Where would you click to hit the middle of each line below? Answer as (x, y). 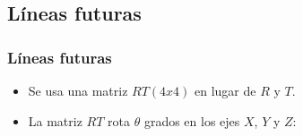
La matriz (55, 120)
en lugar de (225, 90)
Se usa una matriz (78, 90)
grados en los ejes (192, 120)
